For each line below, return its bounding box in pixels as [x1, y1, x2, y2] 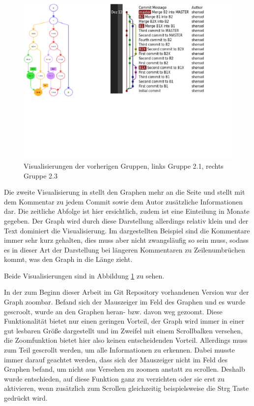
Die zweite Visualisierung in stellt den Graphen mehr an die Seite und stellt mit [4, 187, 245, 197]
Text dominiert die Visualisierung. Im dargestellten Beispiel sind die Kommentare [4, 225, 250, 235]
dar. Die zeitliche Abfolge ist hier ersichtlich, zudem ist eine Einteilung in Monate [4, 206, 250, 216]
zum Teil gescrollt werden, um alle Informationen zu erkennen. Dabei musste [4, 345, 235, 355]
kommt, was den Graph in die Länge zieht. [4, 254, 133, 264]
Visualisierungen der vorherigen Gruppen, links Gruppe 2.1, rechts [24, 160, 224, 171]
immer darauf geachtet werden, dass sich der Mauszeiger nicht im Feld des [4, 354, 227, 364]
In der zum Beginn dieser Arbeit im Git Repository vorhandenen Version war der [4, 287, 249, 297]
